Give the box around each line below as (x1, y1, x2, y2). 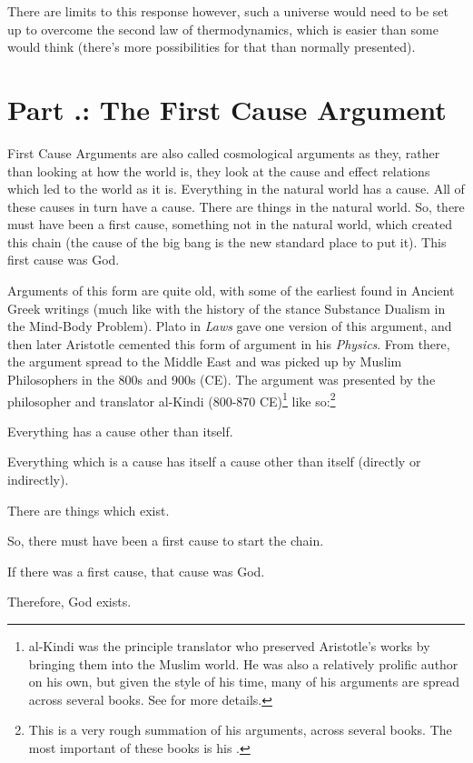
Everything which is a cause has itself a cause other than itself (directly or (7, 452, 421, 471)
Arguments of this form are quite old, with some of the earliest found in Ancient (7, 281, 455, 300)
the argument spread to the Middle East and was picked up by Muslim (7, 352, 402, 371)
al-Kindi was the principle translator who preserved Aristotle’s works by (28, 637, 430, 656)
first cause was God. (7, 250, 120, 269)
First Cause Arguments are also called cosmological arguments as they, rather (7, 143, 440, 162)
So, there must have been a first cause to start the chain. (7, 531, 324, 550)
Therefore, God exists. (7, 592, 132, 611)
